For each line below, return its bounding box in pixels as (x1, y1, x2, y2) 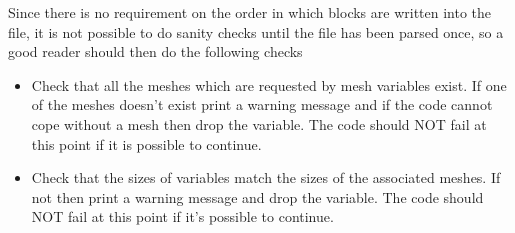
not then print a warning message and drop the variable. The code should (31, 186, 484, 207)
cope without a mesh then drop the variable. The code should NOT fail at (31, 113, 487, 134)
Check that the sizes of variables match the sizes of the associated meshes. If (31, 167, 501, 188)
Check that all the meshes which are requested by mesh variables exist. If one (31, 74, 507, 95)
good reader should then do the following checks (8, 41, 303, 62)
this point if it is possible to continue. (31, 133, 262, 154)
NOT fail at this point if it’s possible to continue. (31, 206, 334, 227)
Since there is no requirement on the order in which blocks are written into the (8, 2, 492, 22)
